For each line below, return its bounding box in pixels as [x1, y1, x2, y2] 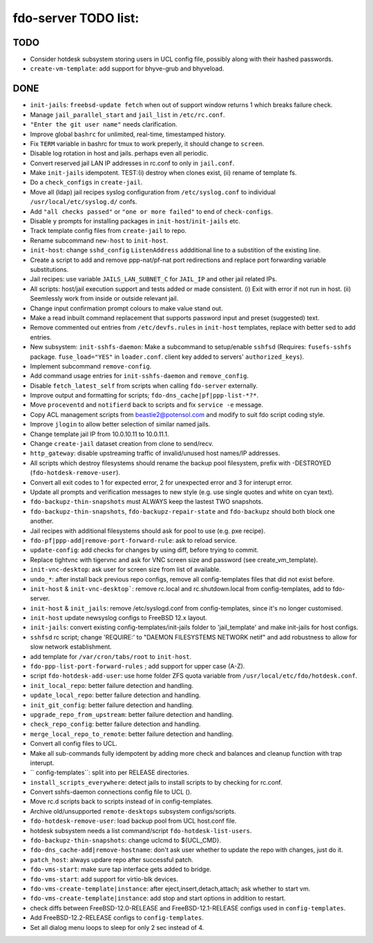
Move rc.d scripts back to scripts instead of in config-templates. [30, 797, 213, 805]
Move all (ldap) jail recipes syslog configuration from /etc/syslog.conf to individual [30, 187, 276, 196]
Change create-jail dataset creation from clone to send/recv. [30, 440, 214, 448]
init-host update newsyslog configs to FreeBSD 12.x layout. [30, 614, 207, 622]
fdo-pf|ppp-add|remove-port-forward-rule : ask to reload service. [30, 536, 238, 544]
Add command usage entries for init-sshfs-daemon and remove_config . [30, 372, 249, 380]
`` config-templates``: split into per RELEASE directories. [30, 768, 189, 777]
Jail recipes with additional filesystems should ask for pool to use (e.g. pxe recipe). [30, 526, 266, 535]
